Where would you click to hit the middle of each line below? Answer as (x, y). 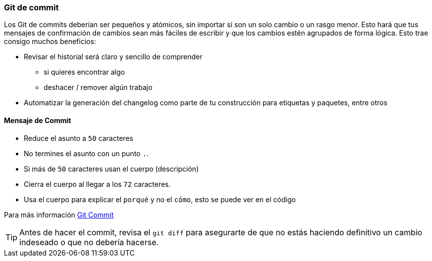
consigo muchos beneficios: (50, 42)
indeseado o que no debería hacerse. (89, 242)
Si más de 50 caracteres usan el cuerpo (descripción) (111, 169)
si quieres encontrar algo (84, 72)
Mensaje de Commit (38, 120)
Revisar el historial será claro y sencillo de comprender (113, 57)
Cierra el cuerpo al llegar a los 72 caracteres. (97, 184)
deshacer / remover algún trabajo (98, 87)
